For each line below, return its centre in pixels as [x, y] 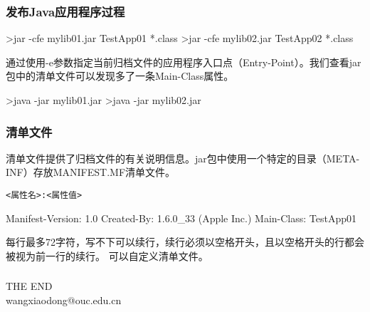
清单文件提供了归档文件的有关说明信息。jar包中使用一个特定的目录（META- [183, 158]
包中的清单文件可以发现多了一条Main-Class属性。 [120, 76]
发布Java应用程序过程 [65, 11]
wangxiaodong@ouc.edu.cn [64, 300]
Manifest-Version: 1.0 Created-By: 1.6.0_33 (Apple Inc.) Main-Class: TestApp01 [181, 218]
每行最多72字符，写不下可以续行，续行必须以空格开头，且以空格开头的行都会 [185, 242]
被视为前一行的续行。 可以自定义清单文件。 [107, 255]
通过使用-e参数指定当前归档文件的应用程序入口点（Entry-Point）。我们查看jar [184, 62]
